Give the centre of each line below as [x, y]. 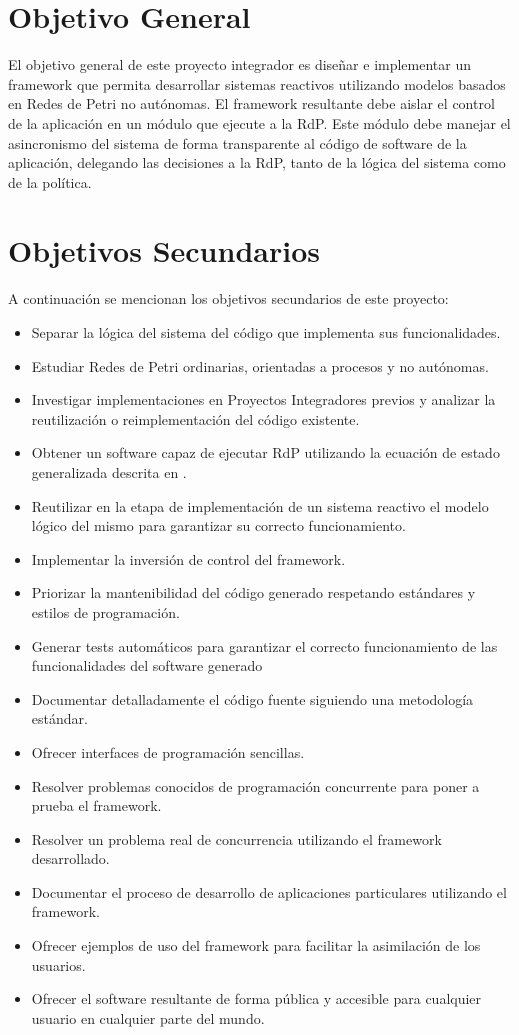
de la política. [50, 181]
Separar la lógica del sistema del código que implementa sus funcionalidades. [266, 332]
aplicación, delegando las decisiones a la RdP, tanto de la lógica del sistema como [257, 162]
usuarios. [58, 964]
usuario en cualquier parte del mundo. [148, 1017]
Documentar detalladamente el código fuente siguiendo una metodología [252, 698]
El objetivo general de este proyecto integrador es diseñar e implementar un [240, 64]
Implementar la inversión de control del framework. [188, 558]
